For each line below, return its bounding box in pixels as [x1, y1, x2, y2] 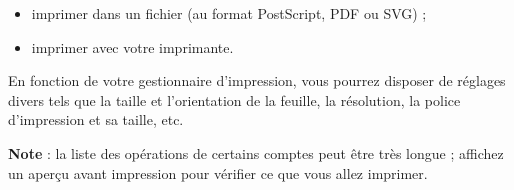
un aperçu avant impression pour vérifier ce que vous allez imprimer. [8, 162, 428, 183]
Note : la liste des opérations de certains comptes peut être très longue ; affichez [8, 142, 504, 163]
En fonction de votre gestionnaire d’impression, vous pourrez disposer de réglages [8, 70, 506, 91]
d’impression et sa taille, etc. [8, 109, 184, 130]
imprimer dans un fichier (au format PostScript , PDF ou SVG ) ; [31, 3, 427, 23]
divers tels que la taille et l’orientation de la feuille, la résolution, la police [8, 89, 461, 110]
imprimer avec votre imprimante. [31, 36, 234, 57]
